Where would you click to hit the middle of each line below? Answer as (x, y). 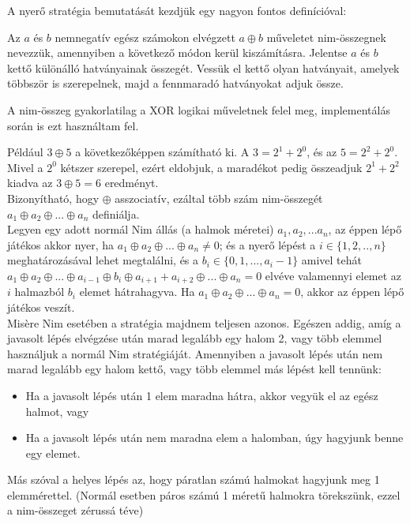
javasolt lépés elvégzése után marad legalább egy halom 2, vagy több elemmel (195, 338)
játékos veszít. (41, 307)
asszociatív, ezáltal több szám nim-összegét (219, 198)
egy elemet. (53, 453)
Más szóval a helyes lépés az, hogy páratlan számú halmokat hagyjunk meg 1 (194, 479)
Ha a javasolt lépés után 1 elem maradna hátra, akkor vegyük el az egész (202, 395)
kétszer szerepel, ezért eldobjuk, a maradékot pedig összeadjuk (211, 167)
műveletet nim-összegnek (326, 37)
